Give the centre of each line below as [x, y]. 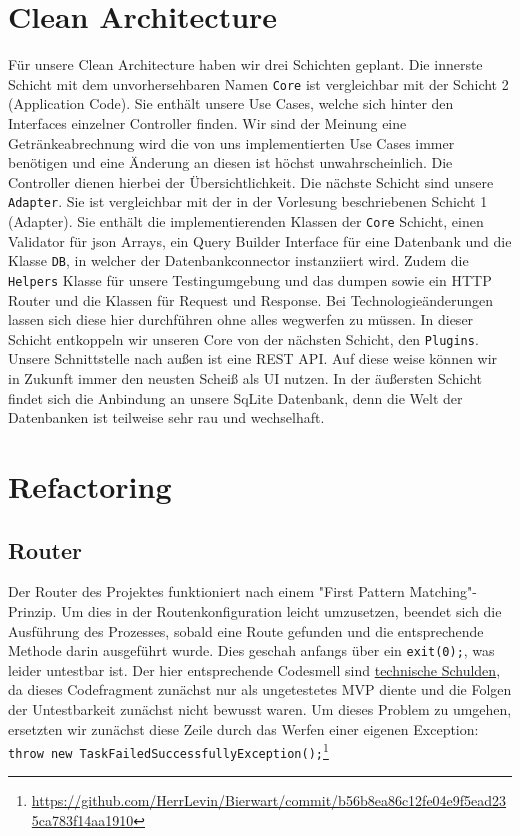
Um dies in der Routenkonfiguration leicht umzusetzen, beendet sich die [281, 610]
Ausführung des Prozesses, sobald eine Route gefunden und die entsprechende [246, 630]
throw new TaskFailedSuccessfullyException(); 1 [168, 750]
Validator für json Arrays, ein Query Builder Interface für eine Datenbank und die [260, 240]
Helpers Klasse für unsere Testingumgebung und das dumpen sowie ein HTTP [250, 279]
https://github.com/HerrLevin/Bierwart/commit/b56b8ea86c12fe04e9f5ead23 [269, 800]
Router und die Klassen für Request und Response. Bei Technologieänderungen [251, 299]
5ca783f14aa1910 [82, 820]
